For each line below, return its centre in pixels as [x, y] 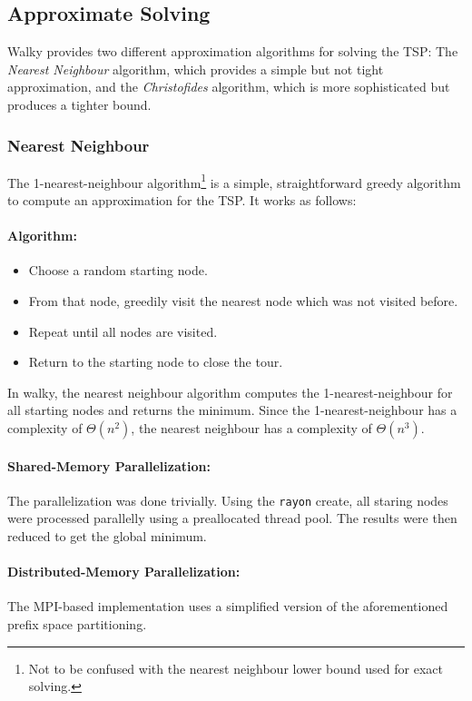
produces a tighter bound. [79, 104]
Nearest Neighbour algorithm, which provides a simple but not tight [196, 69]
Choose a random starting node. [118, 270]
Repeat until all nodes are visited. [123, 331]
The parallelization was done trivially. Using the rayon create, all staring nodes [228, 500]
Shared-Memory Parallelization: [109, 465]
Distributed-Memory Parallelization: [124, 572]
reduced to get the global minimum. [107, 536]
